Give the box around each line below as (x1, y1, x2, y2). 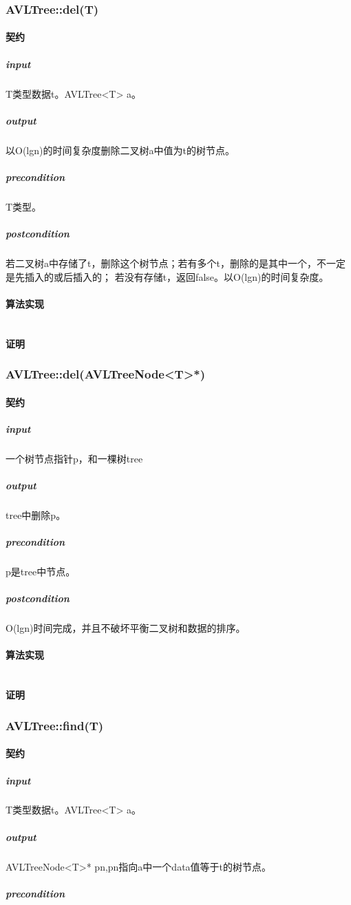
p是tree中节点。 (6, 564, 76, 579)
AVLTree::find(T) (6, 716, 104, 734)
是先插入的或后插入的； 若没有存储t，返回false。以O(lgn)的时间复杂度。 (6, 269, 329, 284)
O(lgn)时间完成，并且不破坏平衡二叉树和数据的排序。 (6, 621, 246, 635)
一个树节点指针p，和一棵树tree (6, 451, 143, 465)
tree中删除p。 (6, 507, 66, 522)
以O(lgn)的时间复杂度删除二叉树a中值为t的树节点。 (6, 142, 235, 157)
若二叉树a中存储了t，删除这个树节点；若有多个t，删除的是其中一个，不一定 (6, 256, 345, 270)
